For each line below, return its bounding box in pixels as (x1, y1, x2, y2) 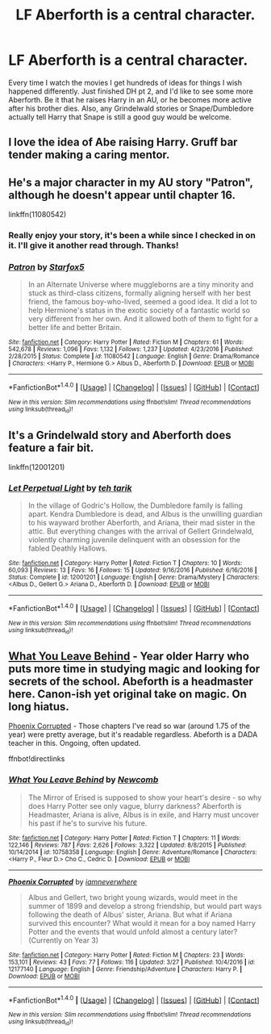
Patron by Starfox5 (8, 261, 85, 272)
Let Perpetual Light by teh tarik (8, 483, 132, 494)
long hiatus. (8, 700, 70, 714)
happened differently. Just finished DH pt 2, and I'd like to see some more (8, 86, 254, 96)
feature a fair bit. (8, 441, 94, 454)
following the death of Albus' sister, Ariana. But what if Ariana (27, 910, 232, 919)
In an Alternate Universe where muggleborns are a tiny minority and (27, 280, 254, 290)
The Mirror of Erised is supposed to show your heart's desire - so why (27, 793, 262, 802)
